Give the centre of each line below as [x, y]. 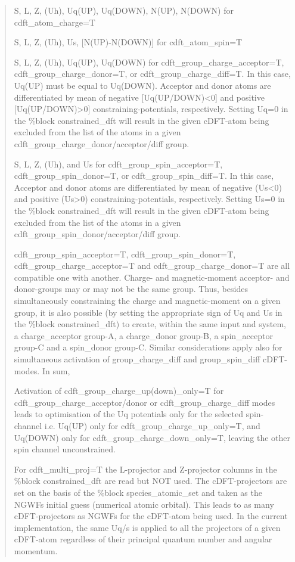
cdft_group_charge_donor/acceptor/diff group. [102, 143]
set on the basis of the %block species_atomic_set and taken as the [138, 492]
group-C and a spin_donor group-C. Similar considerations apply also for [148, 347]
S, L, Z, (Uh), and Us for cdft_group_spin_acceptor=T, [118, 164]
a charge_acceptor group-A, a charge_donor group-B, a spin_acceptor [143, 335]
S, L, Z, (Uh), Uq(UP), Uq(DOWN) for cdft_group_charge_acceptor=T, [149, 62]
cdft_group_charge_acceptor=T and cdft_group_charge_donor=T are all [152, 266]
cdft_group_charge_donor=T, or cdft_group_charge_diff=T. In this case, [152, 74]
